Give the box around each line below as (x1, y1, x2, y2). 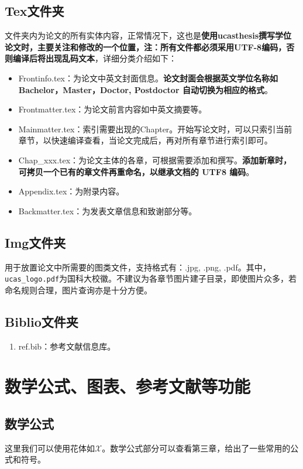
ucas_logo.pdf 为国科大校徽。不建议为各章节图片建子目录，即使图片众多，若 (5, 272, 297, 285)
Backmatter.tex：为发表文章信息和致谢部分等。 (18, 204, 197, 217)
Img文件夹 (5, 233, 66, 251)
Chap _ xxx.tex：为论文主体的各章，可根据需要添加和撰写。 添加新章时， (18, 153, 292, 166)
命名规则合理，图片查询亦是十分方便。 (5, 283, 152, 296)
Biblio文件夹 (5, 312, 78, 330)
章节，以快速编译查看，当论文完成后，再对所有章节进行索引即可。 (18, 134, 273, 146)
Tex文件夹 (5, 2, 64, 20)
